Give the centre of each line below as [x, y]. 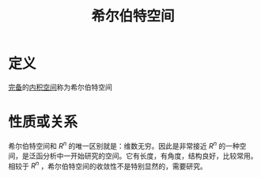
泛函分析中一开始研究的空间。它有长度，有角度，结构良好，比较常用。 [143, 156]
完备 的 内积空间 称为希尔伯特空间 [60, 87]
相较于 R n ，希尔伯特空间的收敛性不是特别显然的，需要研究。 [108, 165]
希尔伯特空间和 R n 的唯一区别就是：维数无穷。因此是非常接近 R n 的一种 [124, 145]
